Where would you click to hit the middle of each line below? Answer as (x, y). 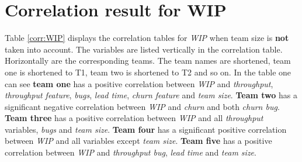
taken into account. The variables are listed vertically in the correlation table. (144, 49)
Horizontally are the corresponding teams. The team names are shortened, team (148, 61)
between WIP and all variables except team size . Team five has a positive (138, 141)
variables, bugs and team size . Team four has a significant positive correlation (146, 129)
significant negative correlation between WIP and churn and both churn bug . (142, 106)
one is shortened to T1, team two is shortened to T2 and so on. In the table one (148, 72)
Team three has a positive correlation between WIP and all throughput (134, 118)
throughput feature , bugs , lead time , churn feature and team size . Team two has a (151, 95)
